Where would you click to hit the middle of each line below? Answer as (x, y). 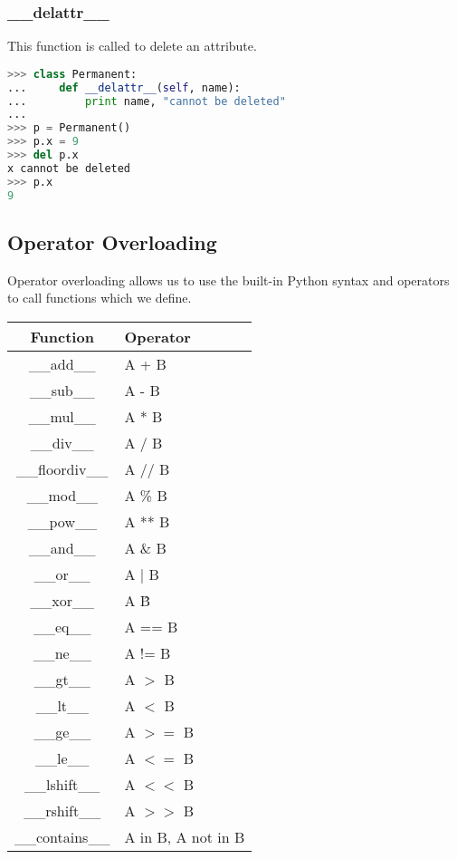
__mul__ (62, 416)
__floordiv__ (62, 468)
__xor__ (62, 600)
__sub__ (62, 390)
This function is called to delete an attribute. (132, 46)
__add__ (62, 363)
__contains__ (62, 836)
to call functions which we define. (100, 298)
